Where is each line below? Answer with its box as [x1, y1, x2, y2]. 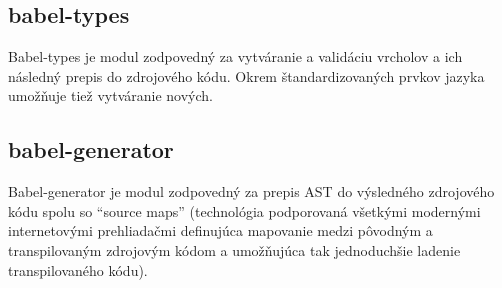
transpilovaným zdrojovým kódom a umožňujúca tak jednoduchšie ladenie [8, 239, 461, 260]
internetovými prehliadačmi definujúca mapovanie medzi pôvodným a [8, 220, 433, 241]
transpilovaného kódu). [8, 259, 148, 280]
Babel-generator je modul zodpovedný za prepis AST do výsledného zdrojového [8, 181, 495, 202]
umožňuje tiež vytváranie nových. [8, 85, 213, 106]
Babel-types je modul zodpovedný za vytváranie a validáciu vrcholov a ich [8, 46, 463, 67]
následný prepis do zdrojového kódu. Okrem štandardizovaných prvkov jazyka [8, 65, 485, 86]
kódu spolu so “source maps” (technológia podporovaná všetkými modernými [8, 200, 481, 221]
